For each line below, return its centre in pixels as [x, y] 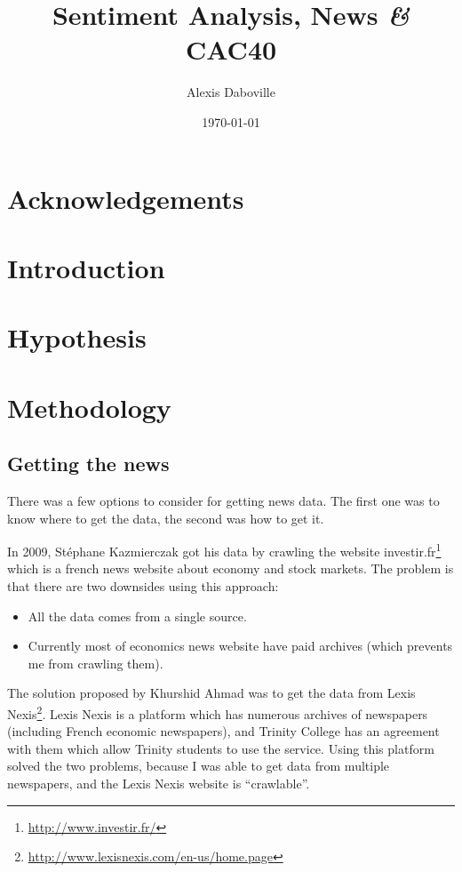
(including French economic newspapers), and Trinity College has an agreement [223, 731]
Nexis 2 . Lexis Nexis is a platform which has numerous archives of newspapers [218, 712]
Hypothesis [77, 337]
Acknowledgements [126, 198]
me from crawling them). [96, 663]
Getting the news [88, 464]
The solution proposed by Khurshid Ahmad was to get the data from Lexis [211, 693]
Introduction [86, 267]
